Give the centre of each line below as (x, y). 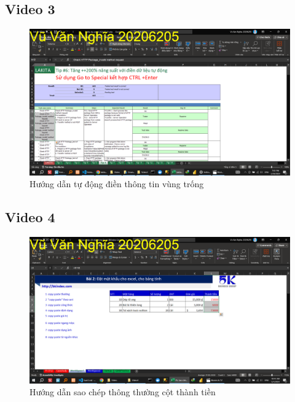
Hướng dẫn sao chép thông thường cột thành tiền (123, 392)
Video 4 (30, 217)
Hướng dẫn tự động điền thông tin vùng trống (117, 184)
